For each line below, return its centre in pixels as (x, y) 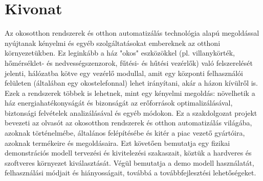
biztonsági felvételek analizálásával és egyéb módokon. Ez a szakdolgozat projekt (131, 112)
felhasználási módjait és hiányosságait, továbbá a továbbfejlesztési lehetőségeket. (130, 173)
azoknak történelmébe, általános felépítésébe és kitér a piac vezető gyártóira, (125, 133)
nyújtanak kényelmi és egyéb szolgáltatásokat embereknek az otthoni (113, 43)
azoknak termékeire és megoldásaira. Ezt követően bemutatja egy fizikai (117, 143)
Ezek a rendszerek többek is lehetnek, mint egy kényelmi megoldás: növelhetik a (130, 93)
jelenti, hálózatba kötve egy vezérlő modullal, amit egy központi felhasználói (124, 73)
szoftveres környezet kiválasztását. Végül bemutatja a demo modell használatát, (129, 162)
